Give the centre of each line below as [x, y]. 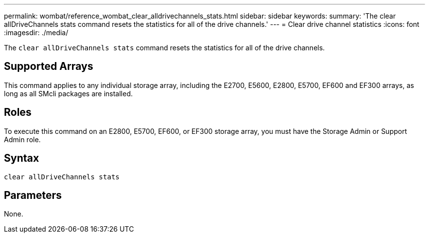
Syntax [22, 158]
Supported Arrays [49, 66]
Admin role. [23, 139]
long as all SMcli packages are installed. [68, 93]
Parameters [33, 195]
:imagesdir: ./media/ [36, 32]
